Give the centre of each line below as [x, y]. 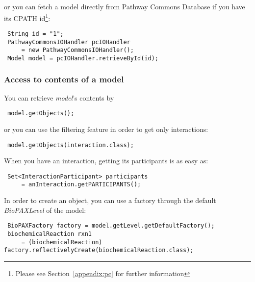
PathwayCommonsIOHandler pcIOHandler [69, 42]
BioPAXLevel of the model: [45, 210]
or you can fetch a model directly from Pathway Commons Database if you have [125, 6]
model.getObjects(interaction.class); [71, 145]
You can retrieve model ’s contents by [59, 97]
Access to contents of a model [64, 79]
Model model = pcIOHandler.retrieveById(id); [83, 58]
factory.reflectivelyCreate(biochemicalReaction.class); [99, 250]
